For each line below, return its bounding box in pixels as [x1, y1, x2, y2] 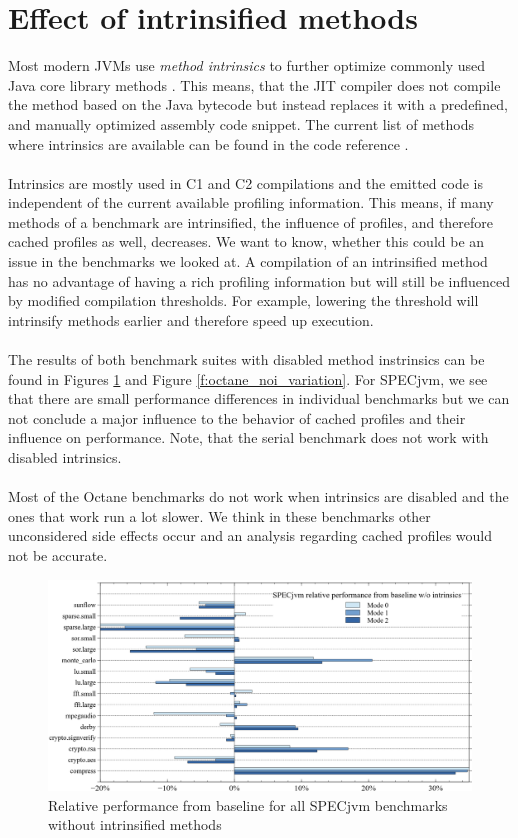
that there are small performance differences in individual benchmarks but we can [8, 388, 510, 409]
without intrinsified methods [48, 814, 222, 835]
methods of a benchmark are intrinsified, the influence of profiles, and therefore [8, 211, 494, 232]
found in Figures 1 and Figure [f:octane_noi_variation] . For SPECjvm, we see [8, 368, 488, 389]
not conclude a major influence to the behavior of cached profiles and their [8, 407, 466, 428]
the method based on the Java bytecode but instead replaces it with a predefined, [8, 94, 508, 115]
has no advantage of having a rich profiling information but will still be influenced [8, 270, 511, 291]
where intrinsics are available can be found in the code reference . [8, 133, 409, 154]
